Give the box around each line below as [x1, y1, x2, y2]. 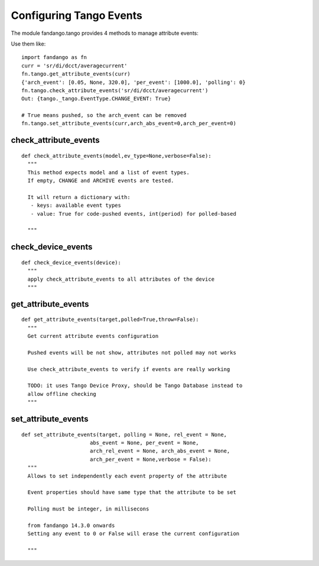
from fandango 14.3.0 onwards [27, 522, 115, 529]
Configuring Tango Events [11, 9, 143, 22]
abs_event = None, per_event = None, [89, 440, 199, 446]
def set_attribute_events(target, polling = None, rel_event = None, [21, 431, 227, 438]
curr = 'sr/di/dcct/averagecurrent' [21, 62, 128, 69]
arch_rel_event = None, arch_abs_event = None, [89, 448, 230, 454]
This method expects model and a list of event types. [27, 169, 190, 175]
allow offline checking [27, 391, 97, 397]
